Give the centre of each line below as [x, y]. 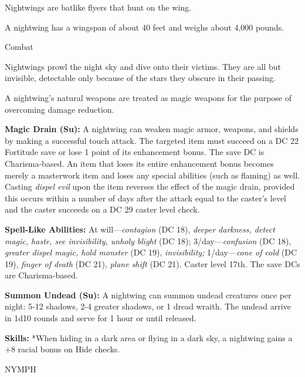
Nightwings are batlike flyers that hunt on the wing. [98, 7]
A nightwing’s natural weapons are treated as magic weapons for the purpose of [148, 97]
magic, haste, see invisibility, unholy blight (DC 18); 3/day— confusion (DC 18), [148, 240]
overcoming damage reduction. [60, 109]
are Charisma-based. [41, 275]
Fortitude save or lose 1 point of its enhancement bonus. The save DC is [135, 152]
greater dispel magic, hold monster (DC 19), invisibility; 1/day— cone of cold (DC [151, 252]
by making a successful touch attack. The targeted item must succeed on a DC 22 [152, 140]
